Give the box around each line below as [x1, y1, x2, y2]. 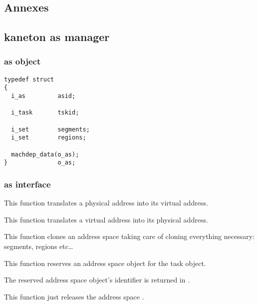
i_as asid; [11, 92, 76, 100]
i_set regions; [11, 134, 86, 141]
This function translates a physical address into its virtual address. [4, 197, 208, 208]
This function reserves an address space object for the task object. [4, 257, 206, 268]
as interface [4, 177, 51, 190]
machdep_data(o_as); [11, 150, 79, 158]
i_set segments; [11, 125, 90, 133]
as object [4, 55, 41, 67]
